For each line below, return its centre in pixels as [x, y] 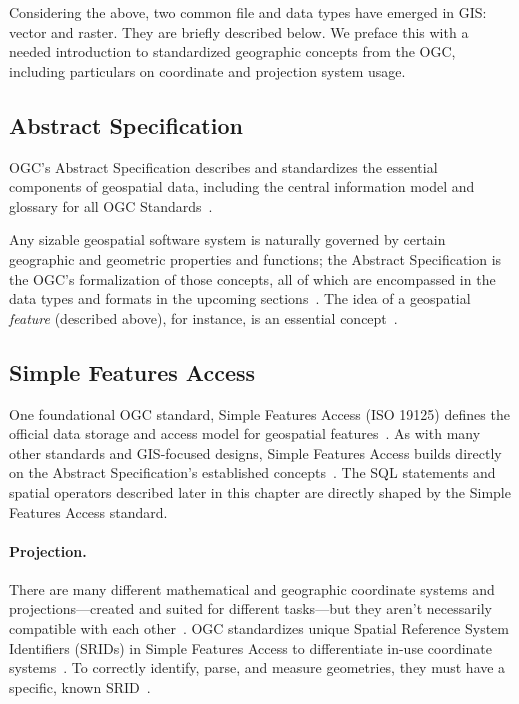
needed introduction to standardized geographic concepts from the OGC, [232, 51]
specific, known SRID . [80, 686]
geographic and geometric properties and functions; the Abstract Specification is [255, 258]
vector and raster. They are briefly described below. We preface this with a [239, 31]
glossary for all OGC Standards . [111, 205]
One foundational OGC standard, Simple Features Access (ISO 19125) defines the [259, 413]
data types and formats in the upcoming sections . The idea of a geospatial [240, 298]
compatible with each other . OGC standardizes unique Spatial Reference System [259, 628]
